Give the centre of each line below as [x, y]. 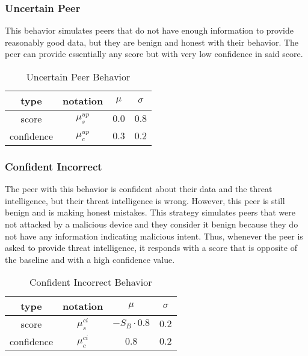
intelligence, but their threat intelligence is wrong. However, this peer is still [145, 200]
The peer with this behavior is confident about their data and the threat [139, 189]
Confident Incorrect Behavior [91, 282]
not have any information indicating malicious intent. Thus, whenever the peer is [154, 236]
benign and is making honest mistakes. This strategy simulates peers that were [150, 212]
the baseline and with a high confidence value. [90, 259]
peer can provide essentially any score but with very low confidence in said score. [154, 54]
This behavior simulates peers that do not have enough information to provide [149, 30]
